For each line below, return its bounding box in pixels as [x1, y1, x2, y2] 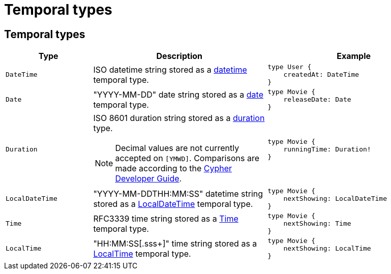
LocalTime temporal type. [93, 248, 191, 259]
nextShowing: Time [283, 220, 351, 228]
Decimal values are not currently [115, 143, 239, 154]
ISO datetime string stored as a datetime [93, 64, 247, 75]
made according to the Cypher [115, 163, 232, 174]
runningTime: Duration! [283, 145, 371, 153]
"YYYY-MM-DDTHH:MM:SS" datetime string [93, 188, 263, 199]
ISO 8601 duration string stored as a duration [93, 113, 265, 124]
